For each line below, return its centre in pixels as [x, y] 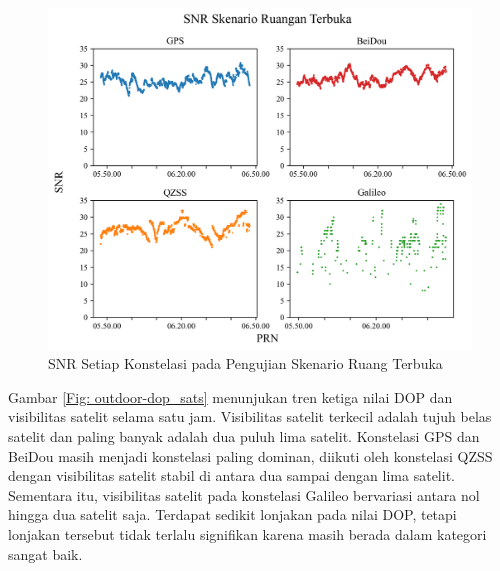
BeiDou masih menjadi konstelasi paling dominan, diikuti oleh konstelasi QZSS [250, 455]
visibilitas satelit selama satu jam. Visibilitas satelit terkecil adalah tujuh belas [250, 416]
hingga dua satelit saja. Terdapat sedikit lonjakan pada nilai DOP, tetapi [232, 514]
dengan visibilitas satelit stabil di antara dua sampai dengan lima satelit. [231, 475]
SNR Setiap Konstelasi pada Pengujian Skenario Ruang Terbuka [245, 363]
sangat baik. [45, 553]
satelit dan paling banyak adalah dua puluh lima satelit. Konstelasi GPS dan [244, 435]
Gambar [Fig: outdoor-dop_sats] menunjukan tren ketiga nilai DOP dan [230, 396]
